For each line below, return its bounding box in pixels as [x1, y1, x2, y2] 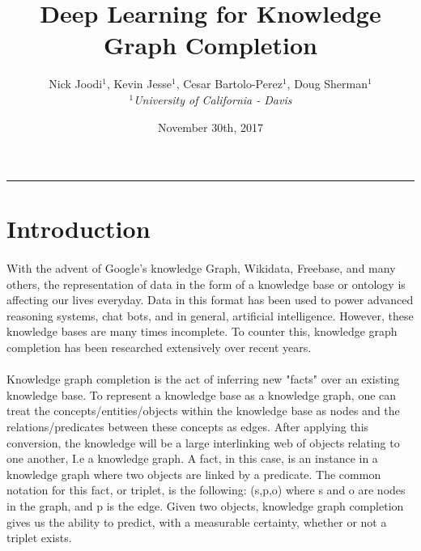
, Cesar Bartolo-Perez [176, 75, 283, 92]
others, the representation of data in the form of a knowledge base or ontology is [6, 275, 406, 292]
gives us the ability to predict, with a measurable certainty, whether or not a [6, 513, 387, 530]
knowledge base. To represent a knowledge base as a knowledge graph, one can [6, 386, 397, 403]
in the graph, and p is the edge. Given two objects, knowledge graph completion [6, 497, 404, 514]
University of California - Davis [134, 91, 292, 108]
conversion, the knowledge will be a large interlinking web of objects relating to [6, 434, 400, 451]
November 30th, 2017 [158, 118, 263, 135]
